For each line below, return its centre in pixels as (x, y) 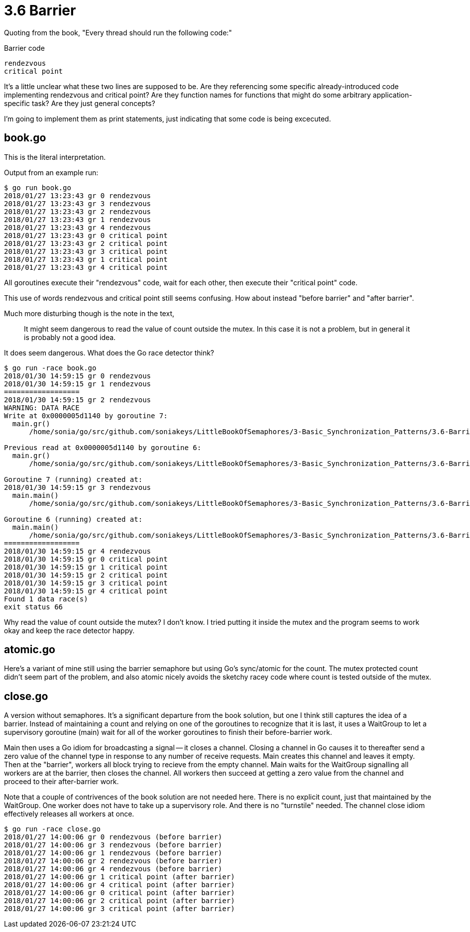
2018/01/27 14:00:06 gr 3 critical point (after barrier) (119, 909)
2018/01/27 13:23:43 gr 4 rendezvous (78, 227)
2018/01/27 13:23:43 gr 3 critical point (86, 251)
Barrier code (24, 48)
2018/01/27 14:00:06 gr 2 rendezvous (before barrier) (113, 861)
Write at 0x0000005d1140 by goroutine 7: (86, 415)
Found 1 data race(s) (46, 599)
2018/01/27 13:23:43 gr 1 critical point (86, 259)
